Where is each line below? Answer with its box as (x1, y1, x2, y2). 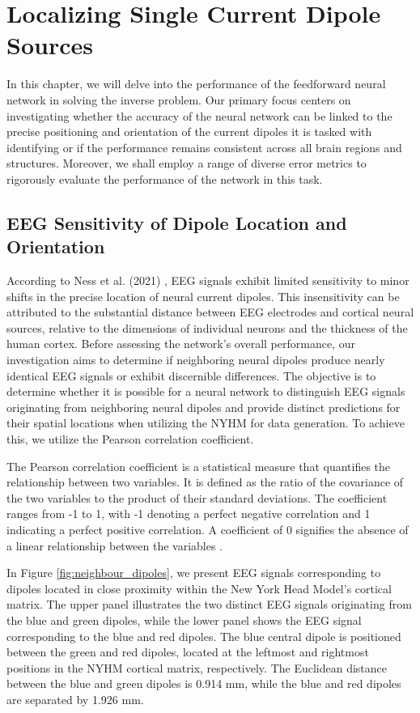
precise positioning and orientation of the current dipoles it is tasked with (6, 123, 372, 140)
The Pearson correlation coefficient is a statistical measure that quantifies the (6, 457, 391, 474)
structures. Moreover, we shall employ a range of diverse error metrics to (6, 155, 367, 172)
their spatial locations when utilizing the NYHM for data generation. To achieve (6, 414, 405, 431)
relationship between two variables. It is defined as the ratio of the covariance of (6, 473, 404, 490)
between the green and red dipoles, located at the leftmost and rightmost (6, 643, 369, 660)
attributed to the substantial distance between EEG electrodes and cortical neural (6, 303, 414, 320)
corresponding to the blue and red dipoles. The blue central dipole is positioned (6, 627, 401, 644)
